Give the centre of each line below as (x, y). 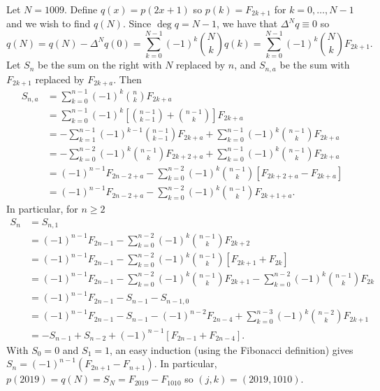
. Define (81, 9)
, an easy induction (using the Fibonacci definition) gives (231, 349)
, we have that (247, 23)
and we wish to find (49, 23)
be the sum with (315, 65)
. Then (127, 79)
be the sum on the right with (100, 65)
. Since (137, 23)
